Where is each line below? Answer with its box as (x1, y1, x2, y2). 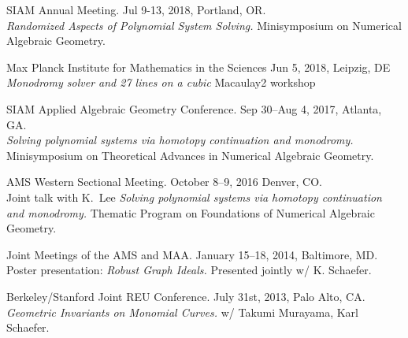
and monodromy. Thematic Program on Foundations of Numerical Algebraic (6, 204, 375, 221)
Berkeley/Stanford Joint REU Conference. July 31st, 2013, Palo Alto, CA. (6, 288, 365, 304)
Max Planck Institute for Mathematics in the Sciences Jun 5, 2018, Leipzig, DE (6, 58, 391, 75)
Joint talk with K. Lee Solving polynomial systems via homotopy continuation (6, 188, 382, 205)
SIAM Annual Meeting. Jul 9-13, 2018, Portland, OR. (6, 2, 266, 17)
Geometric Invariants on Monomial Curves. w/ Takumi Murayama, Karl (6, 303, 358, 320)
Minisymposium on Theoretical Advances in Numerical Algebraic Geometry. (6, 147, 374, 163)
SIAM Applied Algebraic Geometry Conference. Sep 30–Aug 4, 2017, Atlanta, (6, 100, 382, 117)
